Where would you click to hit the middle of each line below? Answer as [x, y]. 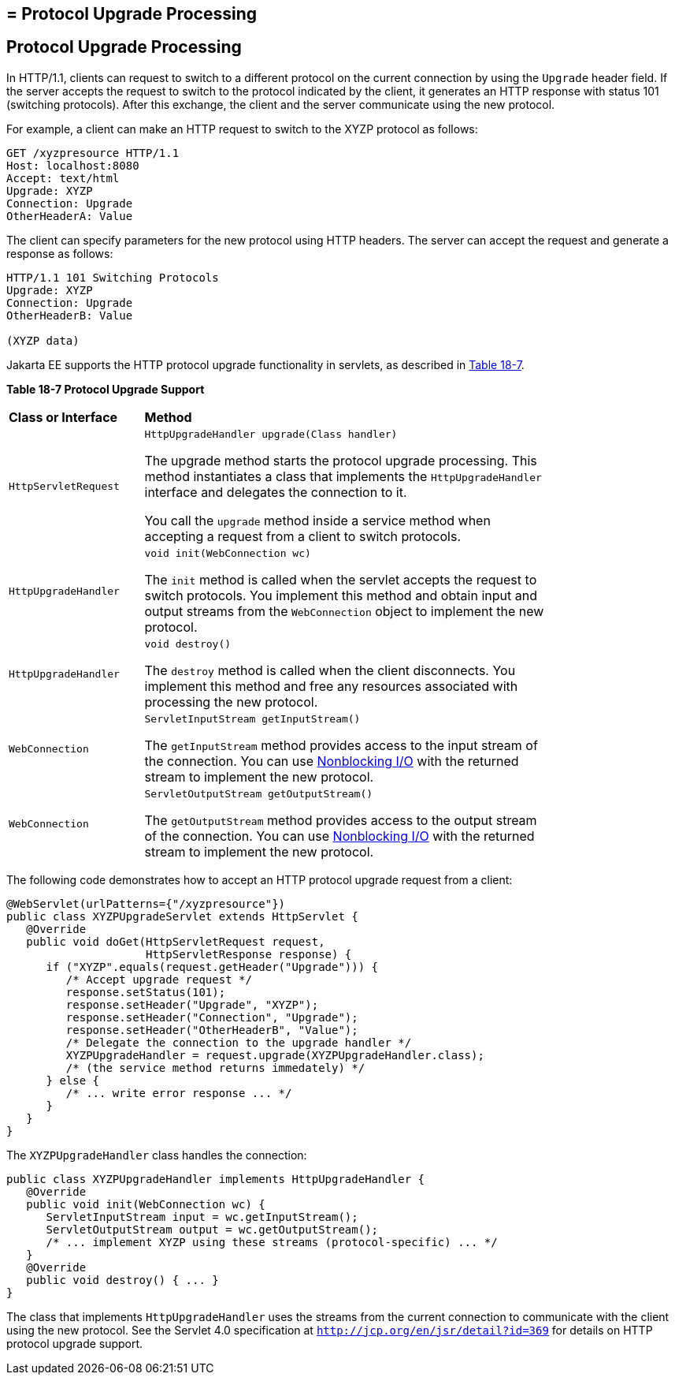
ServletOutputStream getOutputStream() [259, 793]
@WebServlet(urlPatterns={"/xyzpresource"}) [146, 903]
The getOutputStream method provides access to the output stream [341, 820]
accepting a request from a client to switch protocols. [303, 536]
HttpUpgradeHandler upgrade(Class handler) [271, 434]
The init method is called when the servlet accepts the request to [341, 579]
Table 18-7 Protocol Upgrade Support [106, 389]
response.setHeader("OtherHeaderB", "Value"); [212, 1030]
